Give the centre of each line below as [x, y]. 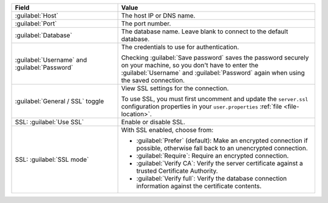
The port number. [146, 23]
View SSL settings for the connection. [175, 88]
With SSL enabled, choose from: [167, 130]
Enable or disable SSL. [153, 122]
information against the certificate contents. [199, 186]
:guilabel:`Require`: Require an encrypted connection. [213, 156]
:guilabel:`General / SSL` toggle [60, 101]
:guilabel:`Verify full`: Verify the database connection [212, 178]
